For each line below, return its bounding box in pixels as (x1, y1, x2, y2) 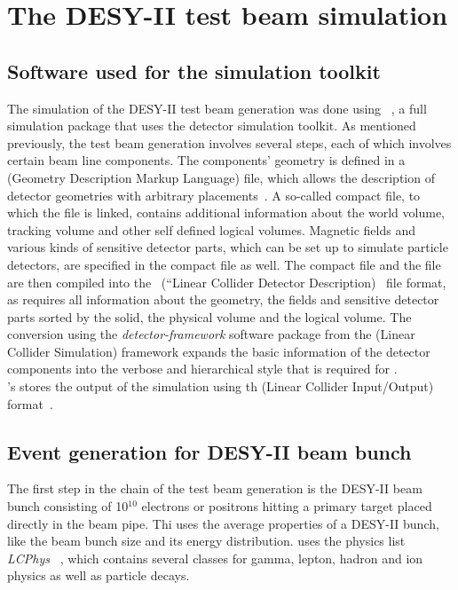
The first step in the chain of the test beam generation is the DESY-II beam (7, 479, 422, 498)
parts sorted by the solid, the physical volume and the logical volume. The (7, 307, 412, 326)
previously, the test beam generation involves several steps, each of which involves (7, 133, 452, 152)
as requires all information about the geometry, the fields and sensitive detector (7, 290, 439, 309)
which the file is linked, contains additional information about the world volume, (7, 203, 446, 222)
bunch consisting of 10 (7, 497, 129, 515)
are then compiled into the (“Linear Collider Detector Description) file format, (7, 272, 446, 291)
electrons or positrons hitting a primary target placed (141, 497, 432, 515)
